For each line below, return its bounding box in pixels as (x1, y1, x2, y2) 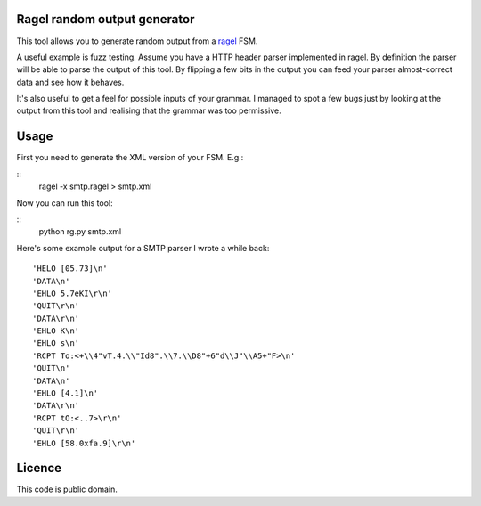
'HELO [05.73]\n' (32, 264, 108, 273)
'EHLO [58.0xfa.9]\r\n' (32, 437, 136, 448)
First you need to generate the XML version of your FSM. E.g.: (16, 152, 244, 163)
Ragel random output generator (16, 12, 195, 27)
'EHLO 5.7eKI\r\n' (32, 288, 113, 298)
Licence (16, 461, 62, 476)
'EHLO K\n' (32, 326, 80, 336)
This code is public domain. (16, 484, 118, 494)
